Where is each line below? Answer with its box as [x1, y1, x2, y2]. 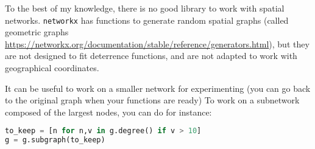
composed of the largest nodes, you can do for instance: [5, 105, 212, 118]
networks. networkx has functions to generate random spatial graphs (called [5, 13, 289, 26]
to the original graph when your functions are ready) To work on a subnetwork [5, 94, 300, 106]
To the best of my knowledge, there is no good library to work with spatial [5, 2, 285, 14]
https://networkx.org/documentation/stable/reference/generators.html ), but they [5, 37, 310, 50]
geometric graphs [5, 26, 69, 38]
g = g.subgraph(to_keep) [5, 136, 105, 145]
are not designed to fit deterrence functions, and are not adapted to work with [5, 49, 297, 62]
